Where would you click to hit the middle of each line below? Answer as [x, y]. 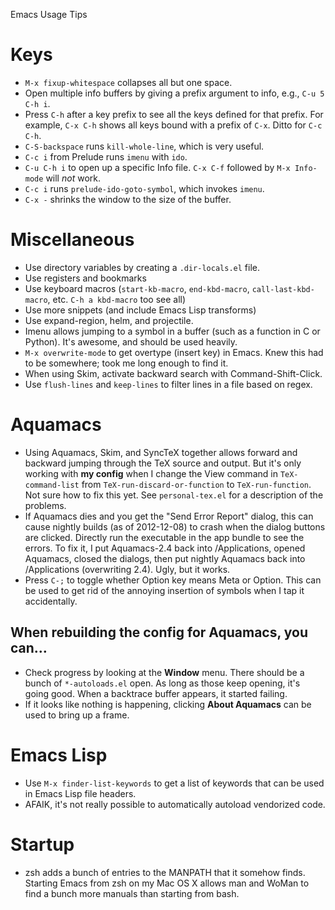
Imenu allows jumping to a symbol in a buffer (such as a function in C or [172, 331]
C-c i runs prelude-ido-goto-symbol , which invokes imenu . [144, 188]
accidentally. [51, 601]
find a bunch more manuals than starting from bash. [132, 893]
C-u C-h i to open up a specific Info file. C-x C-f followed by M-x [157, 167]
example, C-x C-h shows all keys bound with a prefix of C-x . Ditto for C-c [173, 125]
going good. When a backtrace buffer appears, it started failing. [156, 693]
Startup [42, 844]
